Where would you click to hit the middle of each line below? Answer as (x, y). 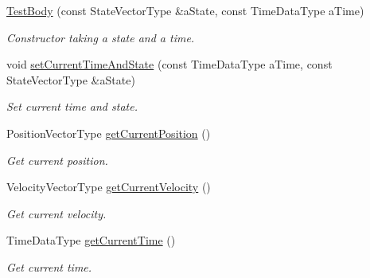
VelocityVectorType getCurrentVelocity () (109, 187)
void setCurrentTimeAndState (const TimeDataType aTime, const (169, 64)
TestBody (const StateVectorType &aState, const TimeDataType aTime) (185, 10)
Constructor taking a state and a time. (101, 37)
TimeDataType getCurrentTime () (91, 240)
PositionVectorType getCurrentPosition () (109, 133)
